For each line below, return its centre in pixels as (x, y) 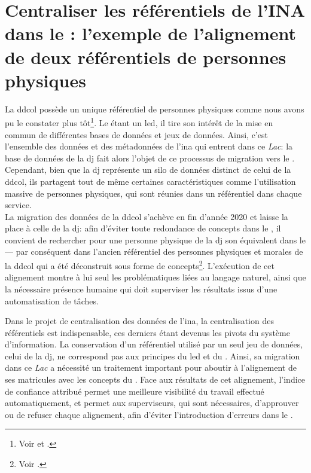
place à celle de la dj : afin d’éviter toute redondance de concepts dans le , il (143, 228)
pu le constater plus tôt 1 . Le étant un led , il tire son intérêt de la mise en (139, 122)
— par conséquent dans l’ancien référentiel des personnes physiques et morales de (154, 251)
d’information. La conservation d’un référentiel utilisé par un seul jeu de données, (154, 344)
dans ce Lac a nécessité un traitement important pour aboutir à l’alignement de (151, 367)
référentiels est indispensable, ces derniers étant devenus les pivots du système (147, 332)
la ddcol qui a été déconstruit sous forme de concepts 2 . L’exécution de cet (140, 265)
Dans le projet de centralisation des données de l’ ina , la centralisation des (139, 321)
